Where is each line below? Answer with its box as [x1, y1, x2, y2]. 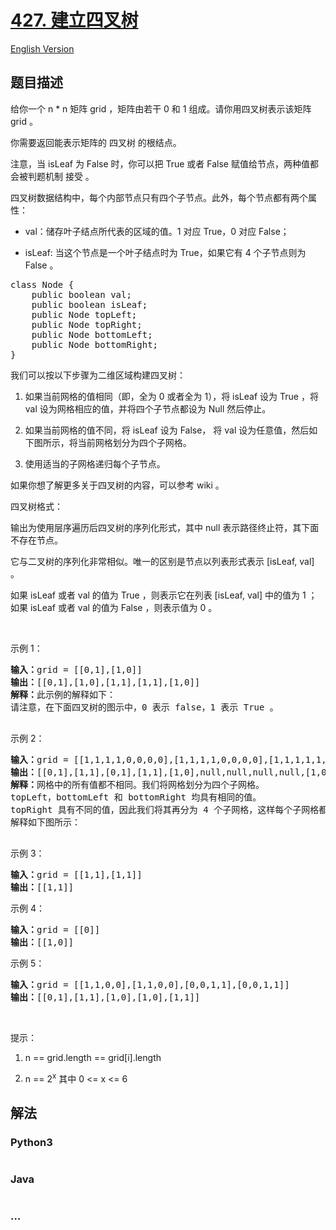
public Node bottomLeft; [31, 329, 153, 340]
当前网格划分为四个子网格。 [77, 436, 192, 448]
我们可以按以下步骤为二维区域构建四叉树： [10, 369, 186, 381]
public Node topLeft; [31, 309, 138, 320]
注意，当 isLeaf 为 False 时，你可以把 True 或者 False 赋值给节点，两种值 [10, 157, 310, 170]
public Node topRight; [31, 319, 143, 330]
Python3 [10, 1135, 53, 1149]
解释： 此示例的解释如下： [10, 689, 116, 700]
